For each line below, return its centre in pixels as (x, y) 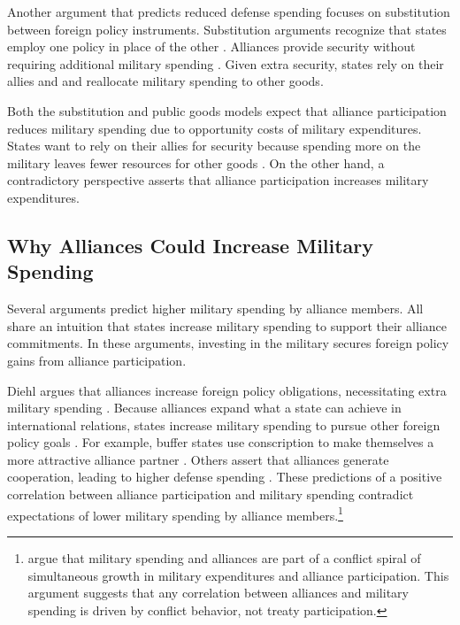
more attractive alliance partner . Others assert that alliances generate (198, 459)
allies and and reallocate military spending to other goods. (165, 81)
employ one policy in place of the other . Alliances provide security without (211, 46)
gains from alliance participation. (97, 360)
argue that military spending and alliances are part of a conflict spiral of (224, 557)
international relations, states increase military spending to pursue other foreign (224, 424)
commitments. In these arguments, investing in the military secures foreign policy (228, 343)
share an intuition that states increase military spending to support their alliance (227, 325)
